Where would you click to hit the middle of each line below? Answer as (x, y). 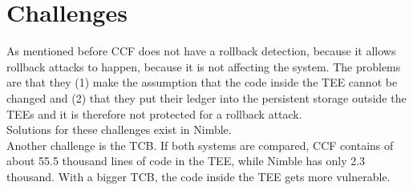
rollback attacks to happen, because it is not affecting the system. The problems (204, 66)
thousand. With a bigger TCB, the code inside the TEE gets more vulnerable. (198, 176)
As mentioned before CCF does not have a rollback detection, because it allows (201, 51)
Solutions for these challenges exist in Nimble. (119, 129)
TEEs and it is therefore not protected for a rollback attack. (154, 113)
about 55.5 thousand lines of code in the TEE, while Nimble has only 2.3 (186, 161)
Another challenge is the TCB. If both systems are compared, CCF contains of (200, 145)
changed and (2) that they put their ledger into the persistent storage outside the (206, 97)
